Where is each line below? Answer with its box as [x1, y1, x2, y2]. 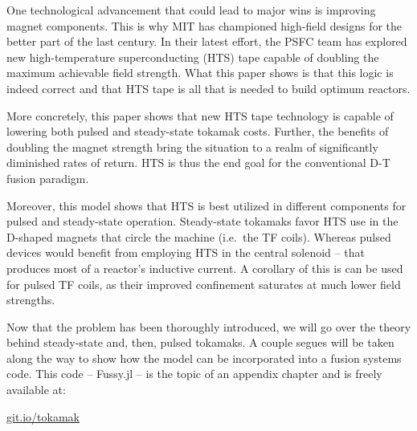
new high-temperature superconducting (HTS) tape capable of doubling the [6, 48, 379, 65]
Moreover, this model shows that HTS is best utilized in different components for [6, 197, 407, 213]
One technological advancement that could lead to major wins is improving [6, 2, 376, 18]
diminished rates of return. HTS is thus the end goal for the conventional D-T [6, 154, 390, 171]
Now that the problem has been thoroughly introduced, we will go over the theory [6, 318, 411, 335]
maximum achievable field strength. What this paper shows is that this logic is [6, 64, 394, 81]
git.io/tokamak [6, 408, 80, 425]
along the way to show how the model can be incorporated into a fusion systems [6, 349, 402, 366]
